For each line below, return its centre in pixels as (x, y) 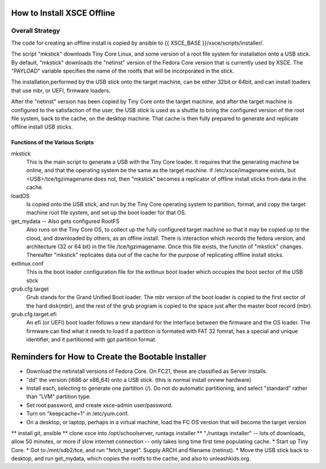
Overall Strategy (36, 31)
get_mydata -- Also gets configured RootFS (66, 221)
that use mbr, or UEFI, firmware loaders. (61, 90)
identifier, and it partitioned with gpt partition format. (91, 340)
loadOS (21, 196)
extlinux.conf (27, 264)
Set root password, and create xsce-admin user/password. (100, 405)
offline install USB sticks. (42, 127)
